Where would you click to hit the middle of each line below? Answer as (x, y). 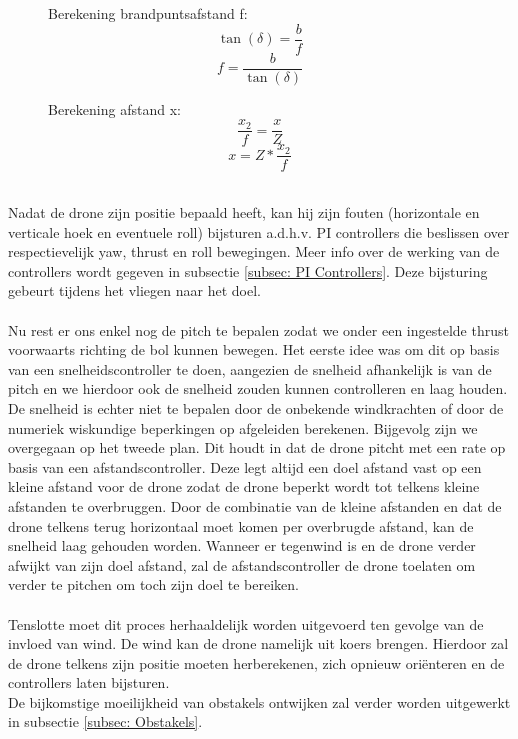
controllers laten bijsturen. (89, 682)
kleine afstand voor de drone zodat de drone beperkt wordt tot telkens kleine (244, 486)
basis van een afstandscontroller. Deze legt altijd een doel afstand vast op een (245, 466)
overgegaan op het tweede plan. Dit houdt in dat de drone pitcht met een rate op (257, 447)
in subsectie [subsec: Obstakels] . (105, 721)
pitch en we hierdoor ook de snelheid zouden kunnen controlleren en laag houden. (258, 388)
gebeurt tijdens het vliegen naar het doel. (134, 290)
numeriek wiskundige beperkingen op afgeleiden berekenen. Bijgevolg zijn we (243, 427)
